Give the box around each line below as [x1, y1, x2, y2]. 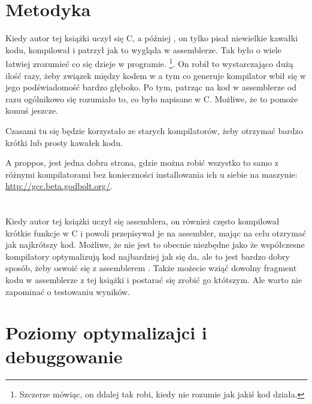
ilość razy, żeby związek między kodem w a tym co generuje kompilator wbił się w [5, 69, 306, 81]
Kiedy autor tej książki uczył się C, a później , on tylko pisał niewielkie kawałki [5, 32, 298, 44]
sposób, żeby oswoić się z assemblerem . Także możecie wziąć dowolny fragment [5, 262, 297, 274]
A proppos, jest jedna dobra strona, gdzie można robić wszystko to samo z [5, 156, 278, 169]
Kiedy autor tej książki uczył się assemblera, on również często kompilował [5, 215, 280, 227]
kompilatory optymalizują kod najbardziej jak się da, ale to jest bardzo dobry [5, 250, 290, 262]
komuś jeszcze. [5, 104, 59, 117]
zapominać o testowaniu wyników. [5, 285, 131, 297]
